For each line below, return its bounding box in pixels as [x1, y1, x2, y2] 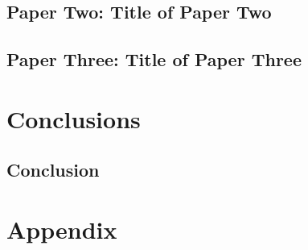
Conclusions [6, 102, 141, 135]
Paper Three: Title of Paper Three [6, 47, 302, 72]
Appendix [6, 212, 117, 245]
